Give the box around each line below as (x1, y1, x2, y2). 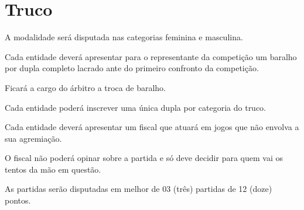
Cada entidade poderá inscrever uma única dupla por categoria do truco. (5, 101, 267, 113)
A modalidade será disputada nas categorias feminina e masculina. (5, 31, 243, 43)
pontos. (5, 194, 31, 206)
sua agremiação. (5, 132, 62, 144)
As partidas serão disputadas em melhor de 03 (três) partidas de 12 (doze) (5, 183, 272, 195)
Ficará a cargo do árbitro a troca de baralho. (5, 81, 166, 93)
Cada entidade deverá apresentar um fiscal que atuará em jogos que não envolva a (5, 121, 299, 133)
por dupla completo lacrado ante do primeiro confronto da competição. (5, 62, 259, 74)
